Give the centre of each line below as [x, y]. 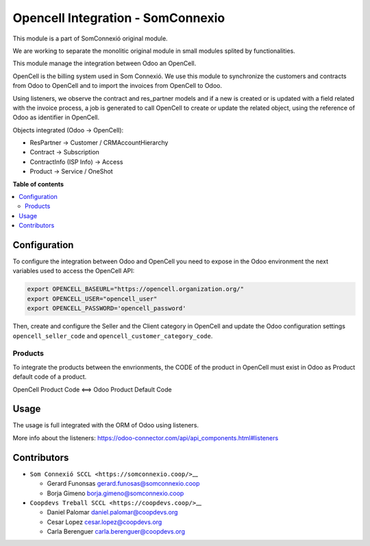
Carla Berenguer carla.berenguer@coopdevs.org [116, 532]
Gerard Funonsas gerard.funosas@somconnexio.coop [123, 484]
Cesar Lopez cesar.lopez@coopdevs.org [104, 522]
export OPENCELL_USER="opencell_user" [92, 299]
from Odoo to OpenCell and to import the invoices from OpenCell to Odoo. [118, 86]
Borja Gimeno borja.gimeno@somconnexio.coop [115, 493]
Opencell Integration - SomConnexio [119, 18]
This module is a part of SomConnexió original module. [90, 38]
